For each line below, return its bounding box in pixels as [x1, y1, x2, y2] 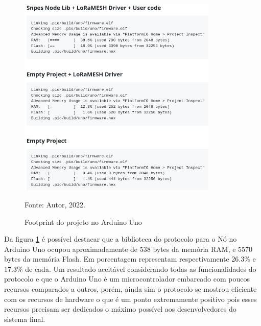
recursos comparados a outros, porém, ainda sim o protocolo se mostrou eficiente [4, 284, 257, 294]
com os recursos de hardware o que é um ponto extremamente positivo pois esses [4, 293, 257, 304]
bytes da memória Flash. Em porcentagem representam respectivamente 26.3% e [4, 253, 256, 264]
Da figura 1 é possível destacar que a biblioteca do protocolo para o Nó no [4, 234, 237, 244]
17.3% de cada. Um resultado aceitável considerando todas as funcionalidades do [4, 263, 256, 274]
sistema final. [4, 313, 45, 324]
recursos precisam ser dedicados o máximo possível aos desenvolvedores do [4, 304, 236, 314]
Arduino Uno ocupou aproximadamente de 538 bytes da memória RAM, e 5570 [4, 243, 253, 254]
